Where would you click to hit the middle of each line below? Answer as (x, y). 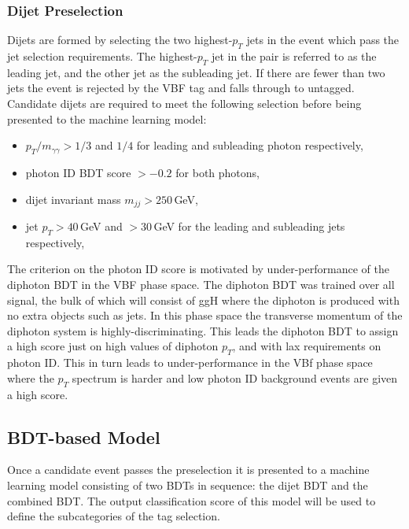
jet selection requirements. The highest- (102, 56)
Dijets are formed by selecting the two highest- (120, 40)
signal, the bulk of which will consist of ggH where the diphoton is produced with (203, 300)
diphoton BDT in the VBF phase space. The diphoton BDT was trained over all (201, 285)
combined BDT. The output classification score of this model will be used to (192, 500)
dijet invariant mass (73, 199)
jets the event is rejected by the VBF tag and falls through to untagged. (181, 88)
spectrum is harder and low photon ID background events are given (235, 377)
